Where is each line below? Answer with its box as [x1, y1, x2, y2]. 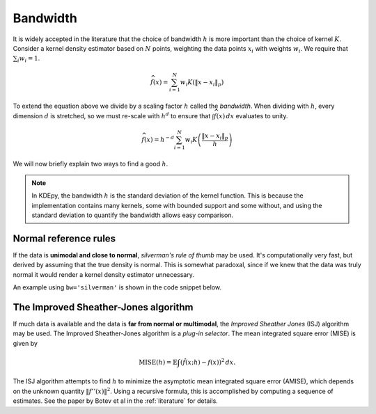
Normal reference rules [13, 232, 116, 244]
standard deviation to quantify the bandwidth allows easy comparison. [31, 211, 233, 219]
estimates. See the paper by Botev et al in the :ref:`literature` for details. [13, 397, 219, 405]
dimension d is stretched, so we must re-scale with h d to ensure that [13, 111, 211, 120]
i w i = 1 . [17, 54, 40, 64]
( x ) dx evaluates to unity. [216, 111, 288, 120]
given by [13, 339, 38, 347]
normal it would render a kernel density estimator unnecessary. [13, 270, 194, 278]
